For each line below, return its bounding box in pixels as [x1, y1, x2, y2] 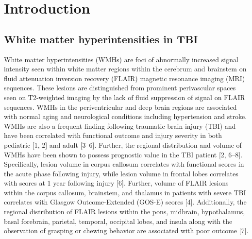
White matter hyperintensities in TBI [4, 31, 198, 46]
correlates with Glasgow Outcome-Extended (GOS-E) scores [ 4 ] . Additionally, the [4, 197, 247, 207]
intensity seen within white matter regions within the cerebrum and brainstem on [4, 64, 247, 74]
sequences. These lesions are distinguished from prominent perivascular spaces [4, 83, 236, 93]
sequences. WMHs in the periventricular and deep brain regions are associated [4, 102, 237, 112]
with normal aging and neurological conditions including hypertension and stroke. [4, 111, 247, 121]
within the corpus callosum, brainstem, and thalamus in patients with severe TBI [4, 187, 246, 197]
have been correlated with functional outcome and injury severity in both [4, 130, 222, 140]
